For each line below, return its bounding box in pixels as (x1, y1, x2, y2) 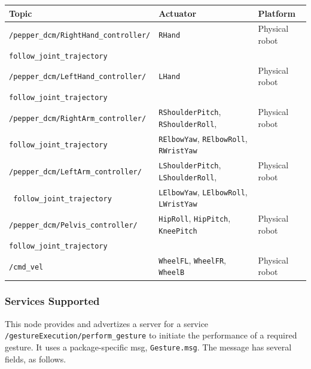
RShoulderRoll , (158, 117, 217, 129)
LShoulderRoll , (158, 170, 217, 183)
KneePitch (158, 226, 197, 235)
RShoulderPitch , (158, 105, 221, 118)
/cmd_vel (9, 262, 44, 271)
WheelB (158, 268, 185, 277)
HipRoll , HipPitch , (158, 212, 231, 225)
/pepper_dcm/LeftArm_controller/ (9, 167, 142, 176)
